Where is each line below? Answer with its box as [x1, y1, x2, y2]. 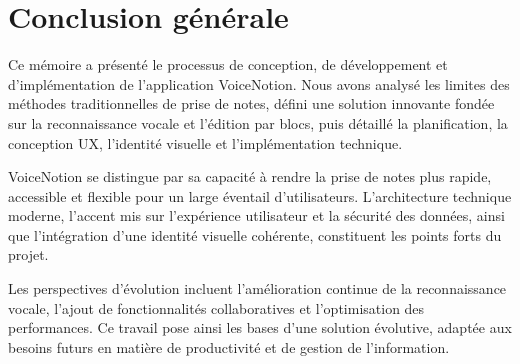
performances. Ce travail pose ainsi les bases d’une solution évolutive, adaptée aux [8, 317, 512, 338]
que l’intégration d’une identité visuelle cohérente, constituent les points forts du [8, 224, 502, 245]
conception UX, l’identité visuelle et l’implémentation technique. [8, 132, 403, 153]
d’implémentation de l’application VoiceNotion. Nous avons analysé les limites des [8, 73, 510, 94]
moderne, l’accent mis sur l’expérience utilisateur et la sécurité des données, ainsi [8, 205, 505, 226]
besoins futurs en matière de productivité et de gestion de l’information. [8, 336, 450, 357]
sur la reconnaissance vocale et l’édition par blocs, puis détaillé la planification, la [8, 112, 508, 133]
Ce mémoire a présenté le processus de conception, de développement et [8, 54, 448, 75]
